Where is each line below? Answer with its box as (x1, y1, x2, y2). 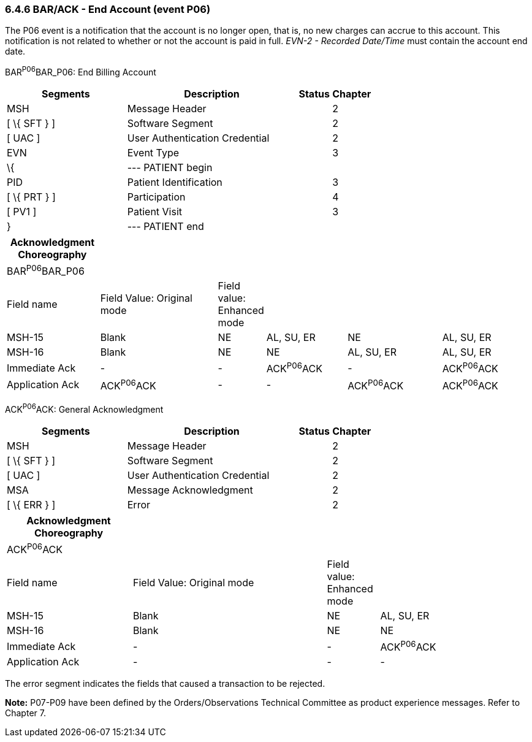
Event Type (127, 147, 180, 159)
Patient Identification (127, 176, 222, 189)
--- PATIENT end (127, 220, 204, 233)
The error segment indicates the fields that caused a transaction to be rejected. (5, 678, 325, 689)
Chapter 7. (5, 708, 46, 719)
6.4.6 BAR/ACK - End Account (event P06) (5, 3, 211, 15)
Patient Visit (127, 205, 183, 218)
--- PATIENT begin (127, 161, 213, 174)
